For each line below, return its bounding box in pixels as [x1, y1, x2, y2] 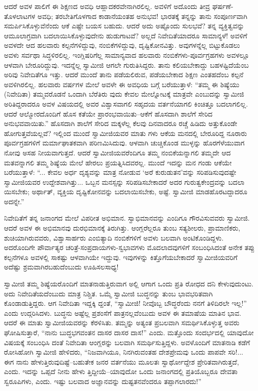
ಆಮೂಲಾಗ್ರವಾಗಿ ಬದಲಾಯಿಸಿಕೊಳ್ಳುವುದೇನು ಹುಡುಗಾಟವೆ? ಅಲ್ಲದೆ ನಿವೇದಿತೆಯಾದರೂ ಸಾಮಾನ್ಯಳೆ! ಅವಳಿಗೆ [4, 30, 248, 40]
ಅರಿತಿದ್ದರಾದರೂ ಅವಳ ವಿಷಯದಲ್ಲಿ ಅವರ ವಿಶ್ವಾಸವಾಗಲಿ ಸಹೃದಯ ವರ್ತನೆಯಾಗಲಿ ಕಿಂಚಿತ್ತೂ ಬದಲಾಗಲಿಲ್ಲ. [4, 98, 248, 109]
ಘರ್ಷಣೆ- [212, 1, 234, 11]
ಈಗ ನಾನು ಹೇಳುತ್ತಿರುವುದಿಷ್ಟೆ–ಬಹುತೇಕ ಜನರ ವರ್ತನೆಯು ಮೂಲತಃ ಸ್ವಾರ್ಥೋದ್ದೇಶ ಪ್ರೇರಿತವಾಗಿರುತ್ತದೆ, [4, 356, 239, 367]
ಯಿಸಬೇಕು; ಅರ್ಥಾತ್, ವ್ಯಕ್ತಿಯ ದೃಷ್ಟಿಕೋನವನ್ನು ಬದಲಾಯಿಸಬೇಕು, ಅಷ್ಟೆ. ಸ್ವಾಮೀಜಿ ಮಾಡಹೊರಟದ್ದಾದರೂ [4, 186, 248, 197]
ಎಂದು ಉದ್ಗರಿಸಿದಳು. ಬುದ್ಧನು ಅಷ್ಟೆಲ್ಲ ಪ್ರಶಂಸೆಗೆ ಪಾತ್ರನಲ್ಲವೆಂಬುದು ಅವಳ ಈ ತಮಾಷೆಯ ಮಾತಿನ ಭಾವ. [4, 307, 242, 318]
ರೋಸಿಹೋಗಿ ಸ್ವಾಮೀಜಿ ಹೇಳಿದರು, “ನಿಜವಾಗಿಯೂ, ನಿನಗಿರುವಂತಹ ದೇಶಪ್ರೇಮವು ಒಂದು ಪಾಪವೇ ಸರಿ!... [4, 347, 244, 357]
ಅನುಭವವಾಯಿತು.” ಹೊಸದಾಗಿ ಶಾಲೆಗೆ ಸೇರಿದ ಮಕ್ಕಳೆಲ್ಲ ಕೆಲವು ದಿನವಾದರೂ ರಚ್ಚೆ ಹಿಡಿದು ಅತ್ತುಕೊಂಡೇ [4, 118, 237, 129]
